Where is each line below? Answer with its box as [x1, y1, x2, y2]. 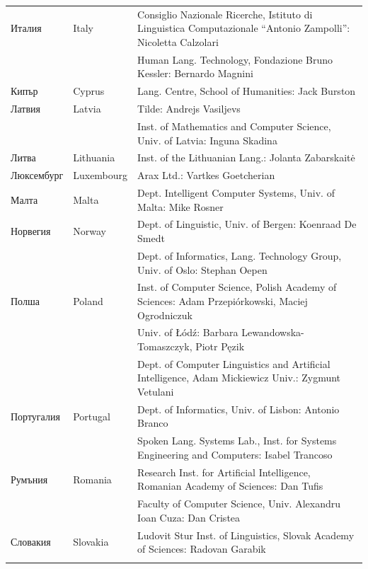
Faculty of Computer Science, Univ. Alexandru [137, 496, 340, 511]
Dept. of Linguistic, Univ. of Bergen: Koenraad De [137, 217, 357, 231]
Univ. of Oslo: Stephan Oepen [137, 262, 268, 277]
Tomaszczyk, [137, 338, 192, 353]
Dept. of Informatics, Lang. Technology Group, [137, 248, 342, 263]
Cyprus [73, 84, 105, 98]
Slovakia [73, 534, 109, 549]
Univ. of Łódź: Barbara [137, 325, 238, 340]
